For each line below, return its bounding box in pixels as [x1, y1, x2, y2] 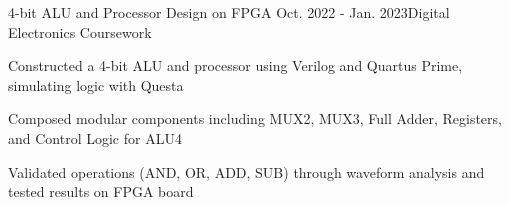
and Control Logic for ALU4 [8, 127, 182, 148]
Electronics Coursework [8, 21, 152, 42]
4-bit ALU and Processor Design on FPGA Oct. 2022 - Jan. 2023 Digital [8, 2, 450, 22]
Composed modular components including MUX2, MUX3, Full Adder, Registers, [8, 108, 502, 129]
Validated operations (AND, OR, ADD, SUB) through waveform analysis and [8, 161, 485, 182]
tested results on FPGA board [8, 181, 194, 202]
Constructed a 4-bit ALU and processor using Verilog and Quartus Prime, [8, 55, 463, 76]
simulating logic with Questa [8, 74, 184, 95]
